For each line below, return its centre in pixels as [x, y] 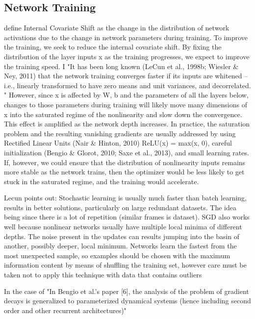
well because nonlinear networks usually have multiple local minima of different [123, 227]
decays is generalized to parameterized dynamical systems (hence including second [127, 301]
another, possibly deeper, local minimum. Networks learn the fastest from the [120, 246]
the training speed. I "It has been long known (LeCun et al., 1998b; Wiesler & [121, 66]
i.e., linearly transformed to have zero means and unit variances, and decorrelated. [127, 85]
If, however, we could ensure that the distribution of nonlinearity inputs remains [125, 162]
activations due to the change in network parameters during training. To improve [126, 37]
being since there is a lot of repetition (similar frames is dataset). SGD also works [127, 217]
